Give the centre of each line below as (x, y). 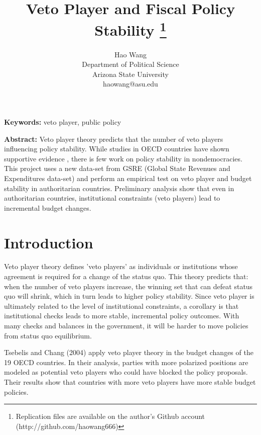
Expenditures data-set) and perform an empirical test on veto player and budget (128, 178)
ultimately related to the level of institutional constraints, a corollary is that (121, 306)
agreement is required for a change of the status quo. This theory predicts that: (126, 276)
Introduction (49, 242)
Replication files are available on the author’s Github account (110, 416)
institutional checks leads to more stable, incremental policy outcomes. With (122, 316)
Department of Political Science (130, 64)
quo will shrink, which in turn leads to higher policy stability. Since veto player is (129, 296)
